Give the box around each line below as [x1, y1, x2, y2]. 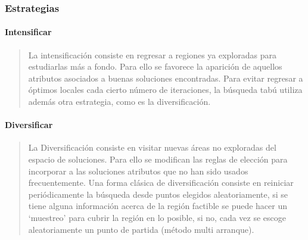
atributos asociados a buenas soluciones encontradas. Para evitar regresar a [28, 71, 303, 84]
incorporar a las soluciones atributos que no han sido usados [28, 164, 248, 177]
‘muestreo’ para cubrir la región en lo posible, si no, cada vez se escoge [28, 211, 286, 223]
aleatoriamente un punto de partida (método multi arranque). [28, 223, 254, 235]
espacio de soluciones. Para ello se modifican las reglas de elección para [28, 153, 288, 165]
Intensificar [5, 26, 52, 38]
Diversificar [5, 119, 53, 131]
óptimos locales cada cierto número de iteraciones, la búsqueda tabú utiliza [28, 83, 303, 96]
